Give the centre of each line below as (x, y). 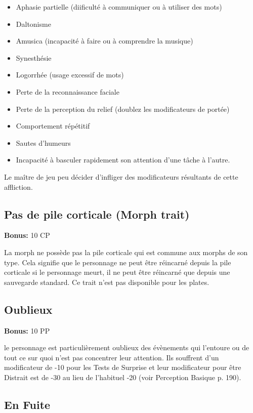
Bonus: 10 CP (27, 235)
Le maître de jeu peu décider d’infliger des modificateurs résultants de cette (121, 176)
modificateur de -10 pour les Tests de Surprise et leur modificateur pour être (123, 367)
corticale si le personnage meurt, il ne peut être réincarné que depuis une (117, 272)
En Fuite (27, 404)
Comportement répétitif (53, 126)
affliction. (18, 187)
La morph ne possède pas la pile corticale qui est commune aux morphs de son (126, 252)
